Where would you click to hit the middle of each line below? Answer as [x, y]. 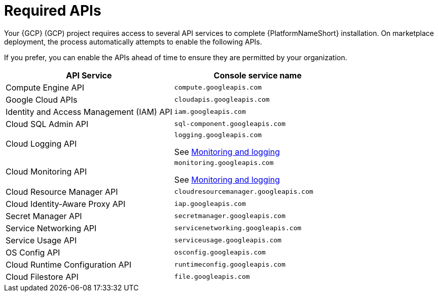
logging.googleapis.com [218, 135]
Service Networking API [51, 228]
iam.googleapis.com [210, 112]
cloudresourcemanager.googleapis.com [244, 192]
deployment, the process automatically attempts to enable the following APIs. [133, 41]
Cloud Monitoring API [46, 172]
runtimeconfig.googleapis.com [230, 265]
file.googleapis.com [212, 277]
